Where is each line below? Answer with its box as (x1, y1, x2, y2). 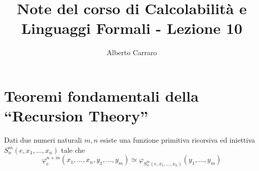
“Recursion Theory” (4, 105, 149, 126)
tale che (61, 144, 85, 155)
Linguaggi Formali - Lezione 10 (21, 18, 243, 38)
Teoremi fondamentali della (4, 85, 199, 106)
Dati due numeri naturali (4, 135, 82, 145)
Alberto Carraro (106, 47, 157, 58)
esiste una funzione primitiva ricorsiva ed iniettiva (100, 135, 255, 145)
